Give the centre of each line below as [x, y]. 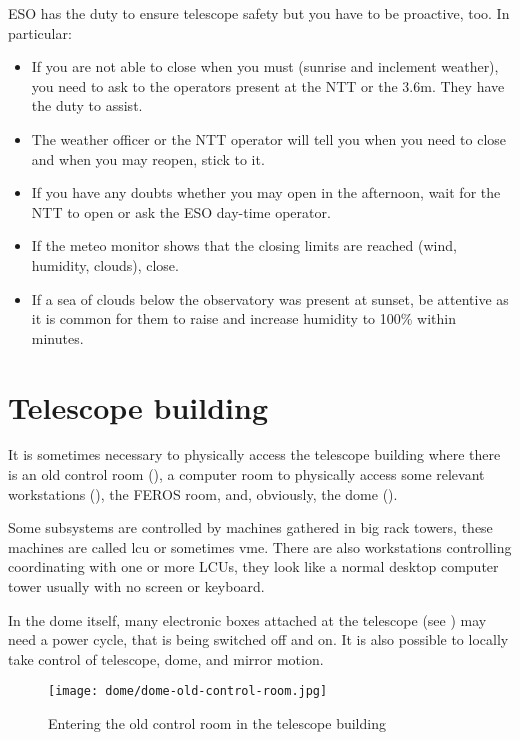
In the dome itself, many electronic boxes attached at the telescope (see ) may [247, 619]
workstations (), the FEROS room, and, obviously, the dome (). [203, 493]
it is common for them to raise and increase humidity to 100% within [244, 318]
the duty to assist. [87, 105]
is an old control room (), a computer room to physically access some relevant [246, 474]
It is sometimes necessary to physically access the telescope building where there [254, 454]
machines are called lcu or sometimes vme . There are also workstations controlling [260, 546]
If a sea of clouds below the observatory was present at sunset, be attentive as [270, 298]
